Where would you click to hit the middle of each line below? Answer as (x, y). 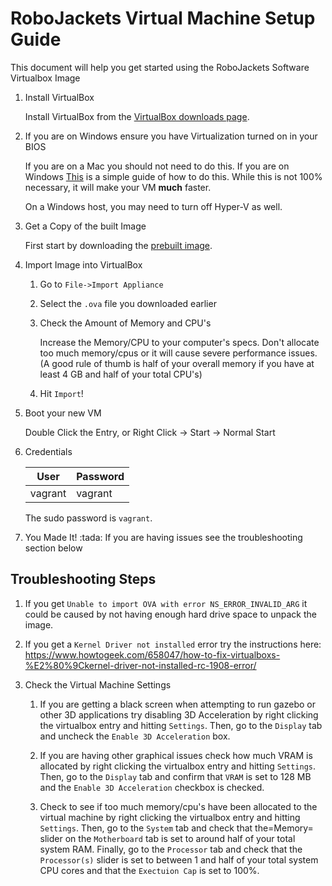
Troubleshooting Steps (83, 579)
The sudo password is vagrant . (88, 518)
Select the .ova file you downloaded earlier (128, 303)
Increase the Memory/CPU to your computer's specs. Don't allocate (179, 342)
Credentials (48, 451)
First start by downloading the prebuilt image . (118, 245)
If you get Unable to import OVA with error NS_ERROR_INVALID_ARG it (166, 603)
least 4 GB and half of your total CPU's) (121, 374)
